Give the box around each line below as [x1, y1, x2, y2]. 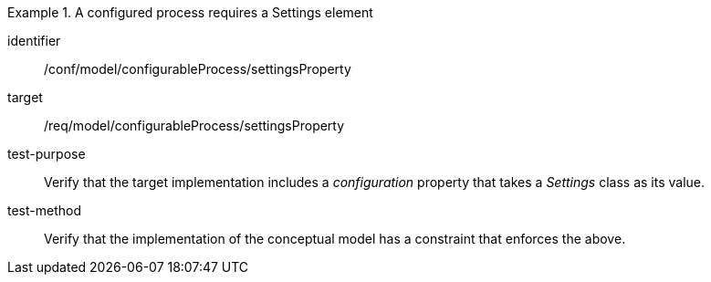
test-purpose [7, 146, 86, 162]
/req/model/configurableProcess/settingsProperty [44, 118, 345, 133]
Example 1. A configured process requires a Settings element [7, 5, 373, 20]
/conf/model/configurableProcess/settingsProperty [44, 61, 351, 77]
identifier [7, 33, 61, 48]
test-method [7, 203, 81, 218]
